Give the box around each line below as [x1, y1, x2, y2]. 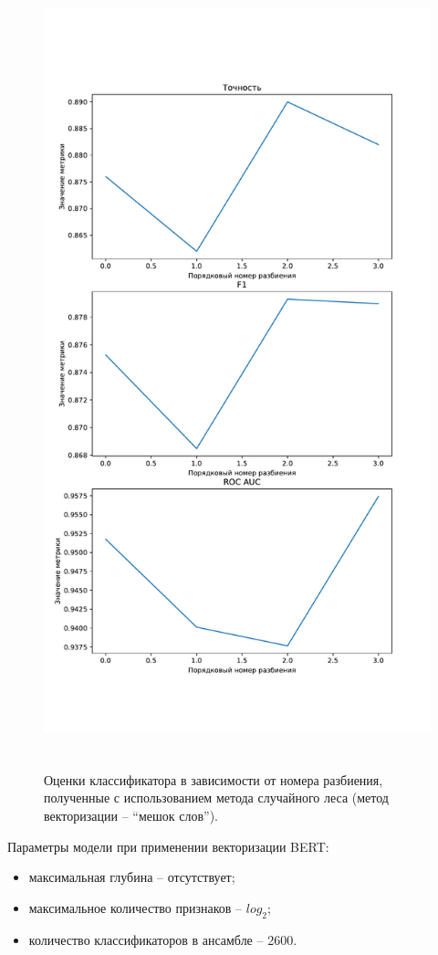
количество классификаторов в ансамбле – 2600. [28, 929, 297, 949]
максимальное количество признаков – [28, 897, 243, 917]
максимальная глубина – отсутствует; [28, 867, 235, 887]
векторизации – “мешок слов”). [44, 806, 219, 825]
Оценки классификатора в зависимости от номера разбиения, [44, 770, 383, 789]
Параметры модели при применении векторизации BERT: [7, 836, 329, 855]
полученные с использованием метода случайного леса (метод [44, 788, 389, 807]
